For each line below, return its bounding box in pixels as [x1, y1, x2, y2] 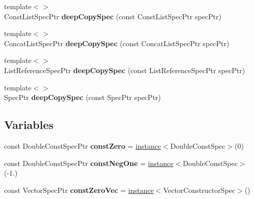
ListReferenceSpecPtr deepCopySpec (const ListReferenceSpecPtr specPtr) [4, 64, 245, 75]
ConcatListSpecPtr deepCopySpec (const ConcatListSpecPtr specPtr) [4, 38, 230, 48]
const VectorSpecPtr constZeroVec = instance [4, 184, 154, 195]
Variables [4, 117, 54, 132]
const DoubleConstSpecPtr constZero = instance [4, 140, 161, 151]
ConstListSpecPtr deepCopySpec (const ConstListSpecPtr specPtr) [4, 11, 221, 21]
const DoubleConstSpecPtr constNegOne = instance [4, 157, 174, 168]
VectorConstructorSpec [163, 184, 235, 195]
